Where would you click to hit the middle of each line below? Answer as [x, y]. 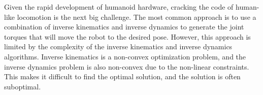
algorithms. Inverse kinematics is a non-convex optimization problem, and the [125, 56]
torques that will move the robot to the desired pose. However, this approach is [127, 36]
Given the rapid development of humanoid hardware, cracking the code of [119, 7]
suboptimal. [23, 86]
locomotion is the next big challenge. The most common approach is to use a [137, 17]
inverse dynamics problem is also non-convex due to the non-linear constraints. [127, 66]
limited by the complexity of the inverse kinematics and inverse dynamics [118, 46]
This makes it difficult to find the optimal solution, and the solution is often [122, 76]
